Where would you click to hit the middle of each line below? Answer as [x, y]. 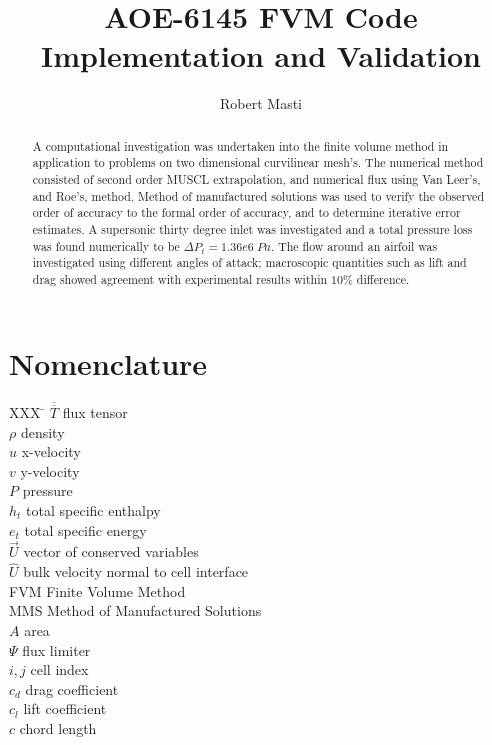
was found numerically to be [106, 245]
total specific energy [85, 529]
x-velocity [51, 451]
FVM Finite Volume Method [97, 590]
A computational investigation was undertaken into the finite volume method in [240, 145]
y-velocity [50, 470]
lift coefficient [65, 708]
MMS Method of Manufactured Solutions [135, 610]
